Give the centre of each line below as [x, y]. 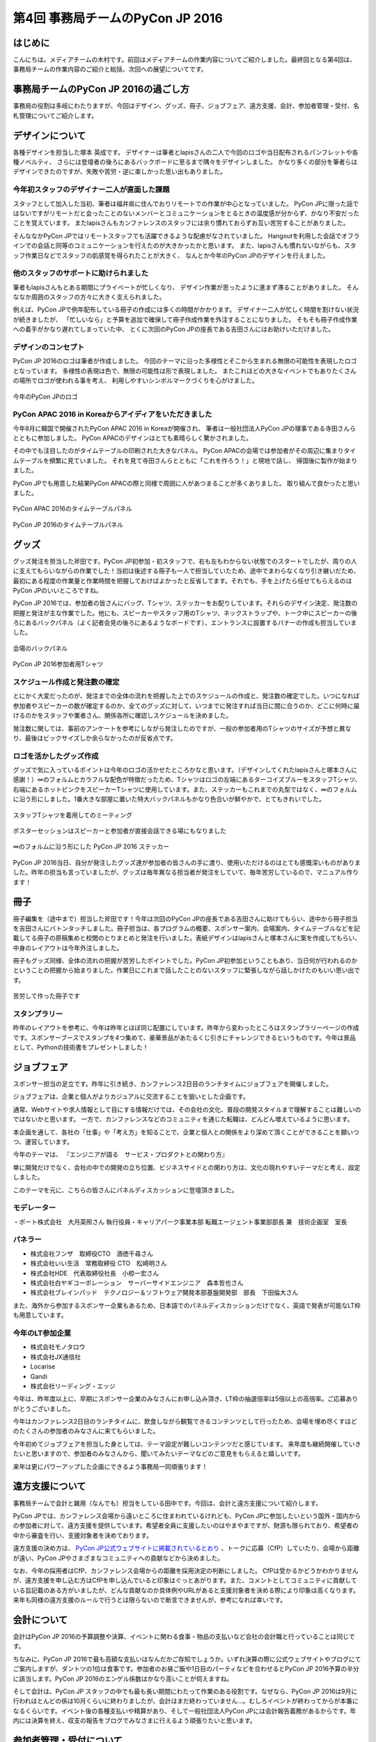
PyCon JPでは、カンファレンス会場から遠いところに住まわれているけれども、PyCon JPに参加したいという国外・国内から [187, 1516]
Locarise [43, 1366]
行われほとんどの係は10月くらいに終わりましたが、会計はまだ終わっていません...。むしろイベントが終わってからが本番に [186, 1701]
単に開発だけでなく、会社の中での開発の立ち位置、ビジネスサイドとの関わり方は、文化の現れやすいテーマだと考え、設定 [187, 1167]
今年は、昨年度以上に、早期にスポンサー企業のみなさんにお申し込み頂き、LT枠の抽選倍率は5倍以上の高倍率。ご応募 [179, 1399]
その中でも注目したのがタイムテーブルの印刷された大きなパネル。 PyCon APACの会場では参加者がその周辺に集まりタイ [185, 451]
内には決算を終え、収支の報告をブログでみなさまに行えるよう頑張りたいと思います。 [135, 1720]
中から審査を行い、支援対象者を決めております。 [83, 1535]
